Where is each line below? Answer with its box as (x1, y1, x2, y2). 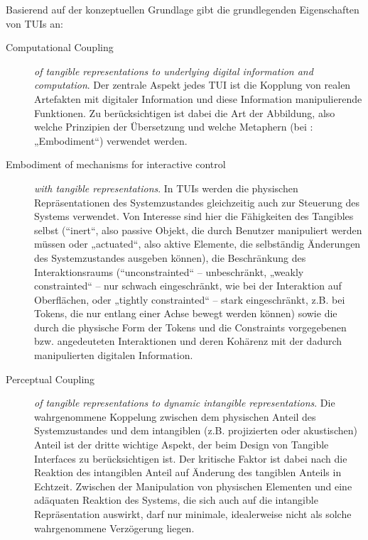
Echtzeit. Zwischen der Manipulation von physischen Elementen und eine (34, 478, 352, 493)
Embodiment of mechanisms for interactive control (6, 157, 226, 172)
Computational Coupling (6, 40, 114, 55)
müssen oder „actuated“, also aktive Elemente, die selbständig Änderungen (34, 236, 361, 251)
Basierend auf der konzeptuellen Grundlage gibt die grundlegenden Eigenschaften (6, 2, 359, 16)
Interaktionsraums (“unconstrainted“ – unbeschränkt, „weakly (34, 264, 304, 279)
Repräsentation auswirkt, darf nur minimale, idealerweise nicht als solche (34, 507, 352, 521)
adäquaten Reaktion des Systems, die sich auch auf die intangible (34, 492, 318, 507)
